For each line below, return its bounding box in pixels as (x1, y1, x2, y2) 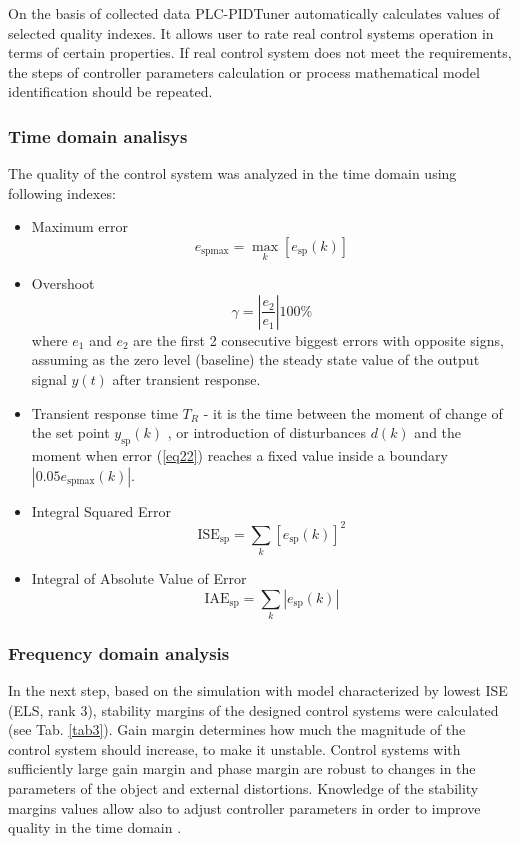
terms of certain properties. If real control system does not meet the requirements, (8, 42, 512, 63)
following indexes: (8, 182, 116, 203)
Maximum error (31, 216, 128, 237)
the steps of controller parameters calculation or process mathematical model (8, 61, 480, 82)
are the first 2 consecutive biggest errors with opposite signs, (133, 329, 504, 350)
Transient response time (31, 402, 178, 423)
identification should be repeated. (8, 81, 213, 102)
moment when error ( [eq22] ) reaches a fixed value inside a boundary (31, 444, 448, 465)
